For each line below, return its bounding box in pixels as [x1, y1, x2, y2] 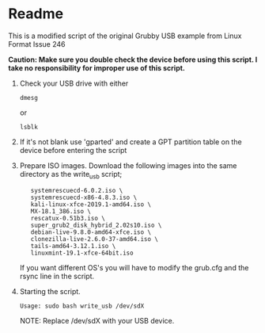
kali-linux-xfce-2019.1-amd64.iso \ [30, 200, 152, 209]
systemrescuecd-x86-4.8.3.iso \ [30, 193, 138, 201]
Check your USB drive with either [19, 78, 129, 88]
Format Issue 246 [8, 39, 66, 48]
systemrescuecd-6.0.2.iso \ [30, 186, 123, 194]
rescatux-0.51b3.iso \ [30, 214, 105, 222]
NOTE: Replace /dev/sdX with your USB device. [19, 316, 175, 325]
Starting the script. [19, 286, 81, 296]
